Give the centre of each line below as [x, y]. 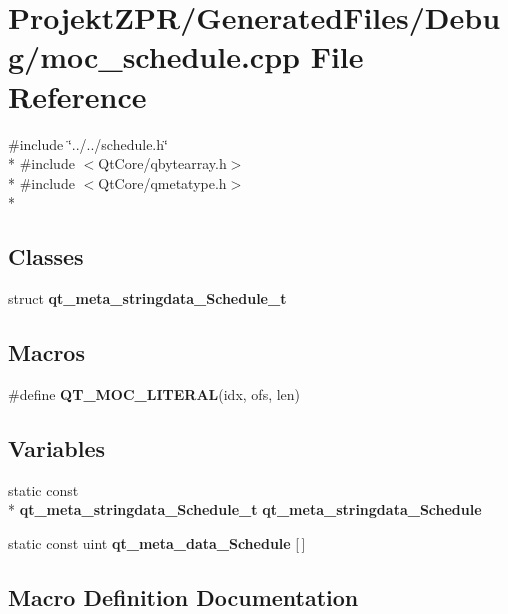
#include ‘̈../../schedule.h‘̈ [88, 143]
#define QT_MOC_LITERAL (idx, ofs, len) [154, 393]
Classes [46, 256]
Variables [57, 447]
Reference [77, 95]
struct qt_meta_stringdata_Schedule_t [147, 298]
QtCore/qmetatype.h [162, 182]
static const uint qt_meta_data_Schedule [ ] [157, 542]
